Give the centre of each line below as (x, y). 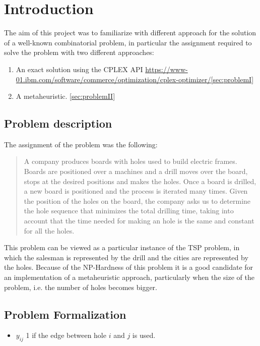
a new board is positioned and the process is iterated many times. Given (136, 191)
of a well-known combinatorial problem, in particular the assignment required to (128, 42)
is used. (144, 335)
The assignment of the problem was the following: (81, 144)
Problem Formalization (65, 314)
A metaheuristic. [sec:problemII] (66, 96)
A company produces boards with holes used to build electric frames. (131, 161)
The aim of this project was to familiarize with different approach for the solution (130, 33)
